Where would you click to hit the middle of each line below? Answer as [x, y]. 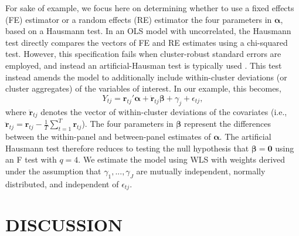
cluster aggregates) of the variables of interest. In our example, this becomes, [143, 88]
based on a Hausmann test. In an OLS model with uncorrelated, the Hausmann [148, 31]
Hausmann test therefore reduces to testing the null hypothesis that [127, 148]
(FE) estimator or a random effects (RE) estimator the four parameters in [139, 19]
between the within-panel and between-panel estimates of [108, 136]
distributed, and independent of [62, 183]
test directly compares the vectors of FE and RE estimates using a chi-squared [147, 42]
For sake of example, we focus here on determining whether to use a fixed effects [150, 8]
